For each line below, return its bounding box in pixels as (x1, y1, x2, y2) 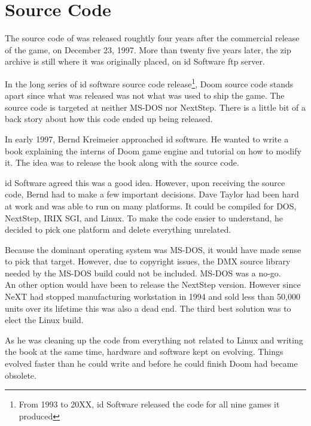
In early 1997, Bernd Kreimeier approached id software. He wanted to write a (5, 132, 289, 145)
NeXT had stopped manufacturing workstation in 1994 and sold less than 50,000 (5, 290, 300, 303)
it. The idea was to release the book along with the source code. (5, 156, 239, 169)
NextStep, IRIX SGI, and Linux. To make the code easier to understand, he (5, 211, 283, 224)
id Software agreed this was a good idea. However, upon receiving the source (5, 176, 285, 188)
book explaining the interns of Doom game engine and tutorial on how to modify (5, 144, 301, 157)
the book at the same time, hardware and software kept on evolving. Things (5, 345, 283, 358)
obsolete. (5, 369, 36, 381)
